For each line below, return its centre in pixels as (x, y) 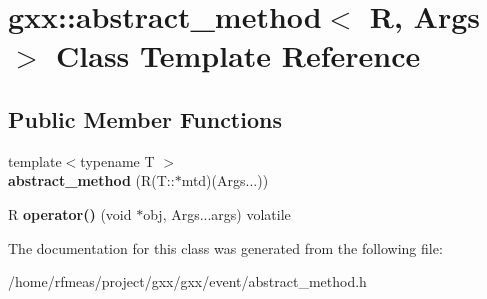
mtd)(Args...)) (225, 180)
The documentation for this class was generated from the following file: (225, 247)
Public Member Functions (145, 118)
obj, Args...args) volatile (217, 213)
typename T (117, 160)
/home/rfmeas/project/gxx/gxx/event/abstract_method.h (187, 281)
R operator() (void (70, 213)
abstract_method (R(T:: (91, 180)
